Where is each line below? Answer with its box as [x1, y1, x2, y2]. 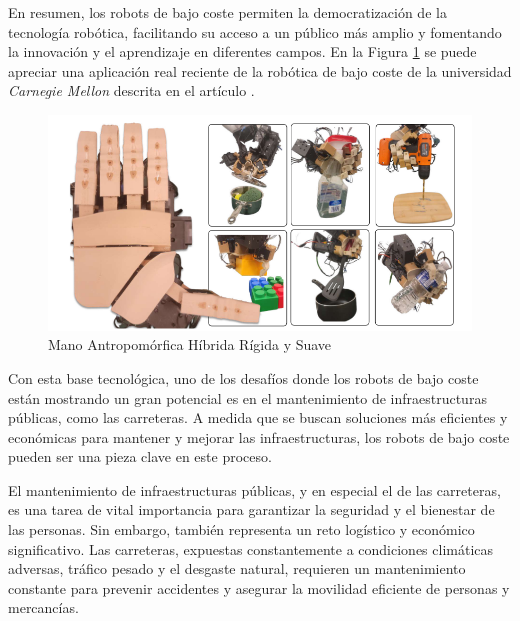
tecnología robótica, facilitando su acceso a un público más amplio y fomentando [8, 21, 502, 42]
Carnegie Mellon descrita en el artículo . [8, 80, 255, 101]
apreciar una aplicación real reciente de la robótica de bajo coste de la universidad [8, 60, 512, 81]
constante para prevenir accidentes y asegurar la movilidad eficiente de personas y [8, 577, 510, 598]
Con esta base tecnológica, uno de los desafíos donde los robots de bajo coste [8, 367, 479, 388]
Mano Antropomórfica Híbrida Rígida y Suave [48, 334, 332, 355]
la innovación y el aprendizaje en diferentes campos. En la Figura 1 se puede [8, 41, 477, 62]
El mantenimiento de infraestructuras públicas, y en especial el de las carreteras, [8, 479, 501, 500]
